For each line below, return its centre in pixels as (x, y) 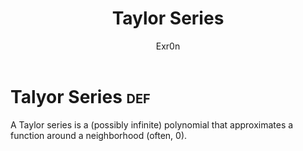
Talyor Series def (80, 96)
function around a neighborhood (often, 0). (99, 135)
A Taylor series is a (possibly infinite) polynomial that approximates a (152, 124)
